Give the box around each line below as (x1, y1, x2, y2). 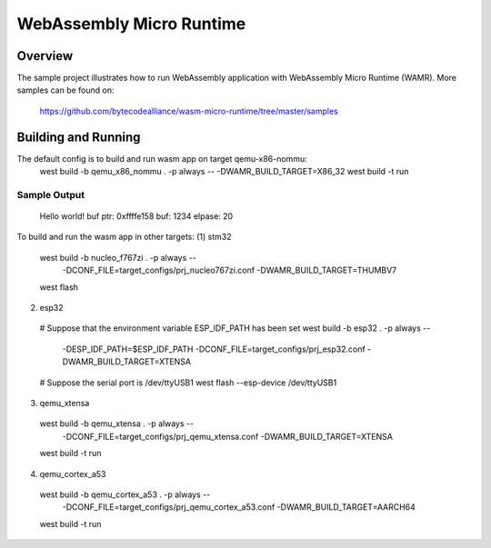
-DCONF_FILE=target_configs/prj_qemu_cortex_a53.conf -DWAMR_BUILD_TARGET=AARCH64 (62, 502, 416, 513)
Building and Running (16, 129, 141, 144)
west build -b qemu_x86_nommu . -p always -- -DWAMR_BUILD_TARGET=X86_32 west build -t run (39, 166, 409, 177)
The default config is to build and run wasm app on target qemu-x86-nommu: (16, 153, 308, 164)
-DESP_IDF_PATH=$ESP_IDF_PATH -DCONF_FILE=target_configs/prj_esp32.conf (62, 344, 366, 354)
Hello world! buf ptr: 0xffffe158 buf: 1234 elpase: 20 (39, 211, 234, 222)
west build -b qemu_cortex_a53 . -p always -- (39, 489, 211, 500)
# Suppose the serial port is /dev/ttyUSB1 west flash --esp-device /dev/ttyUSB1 (39, 377, 337, 388)
